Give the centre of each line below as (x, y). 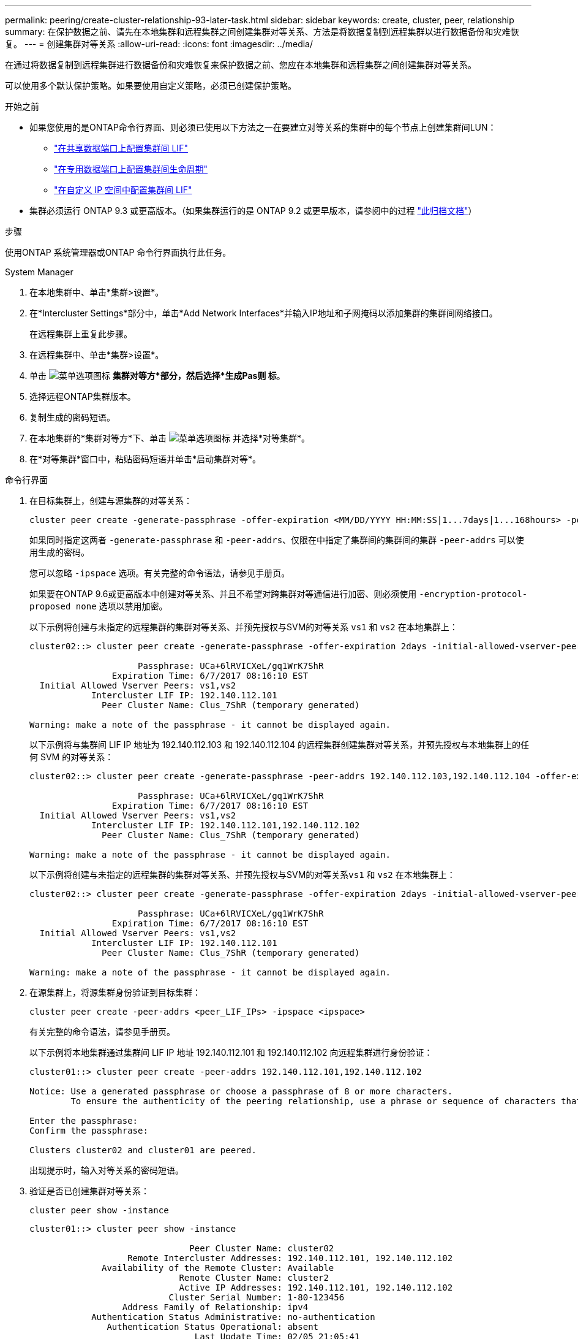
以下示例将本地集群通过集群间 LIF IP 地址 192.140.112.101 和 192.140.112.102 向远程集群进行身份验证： (231, 1052)
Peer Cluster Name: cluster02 (262, 1248)
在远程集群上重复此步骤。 (81, 334)
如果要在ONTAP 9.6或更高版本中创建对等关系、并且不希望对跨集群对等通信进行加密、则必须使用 (223, 594)
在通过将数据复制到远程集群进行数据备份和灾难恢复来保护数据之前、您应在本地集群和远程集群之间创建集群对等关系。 (241, 65)
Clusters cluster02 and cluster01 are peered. (143, 1150)
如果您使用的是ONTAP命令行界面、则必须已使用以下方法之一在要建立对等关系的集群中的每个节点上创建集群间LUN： (263, 127)
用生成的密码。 (59, 552)
